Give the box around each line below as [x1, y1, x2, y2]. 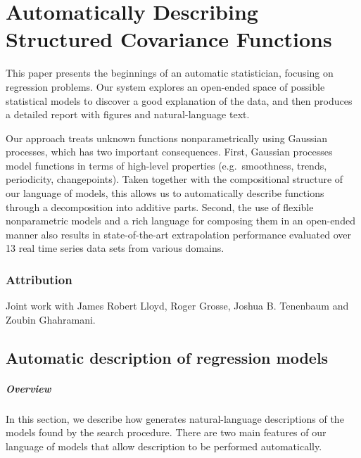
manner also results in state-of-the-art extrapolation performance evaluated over [6, 227, 351, 241]
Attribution [6, 270, 72, 288]
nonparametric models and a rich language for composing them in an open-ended [6, 213, 355, 228]
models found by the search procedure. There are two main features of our [6, 425, 327, 440]
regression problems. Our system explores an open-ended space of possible [6, 79, 325, 94]
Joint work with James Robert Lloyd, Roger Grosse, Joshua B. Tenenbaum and [6, 298, 349, 313]
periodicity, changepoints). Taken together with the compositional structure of [6, 172, 343, 186]
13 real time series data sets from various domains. [6, 241, 224, 255]
